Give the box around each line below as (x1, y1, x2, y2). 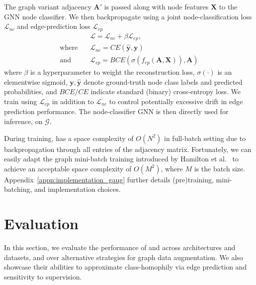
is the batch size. (194, 163, 246, 173)
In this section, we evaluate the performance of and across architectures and (4, 242, 236, 253)
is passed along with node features (104, 1, 209, 11)
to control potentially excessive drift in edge (109, 96, 243, 106)
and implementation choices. (34, 184, 121, 194)
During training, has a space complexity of (4, 133, 134, 143)
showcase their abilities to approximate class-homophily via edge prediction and (4, 262, 247, 272)
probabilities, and (4, 86, 57, 97)
